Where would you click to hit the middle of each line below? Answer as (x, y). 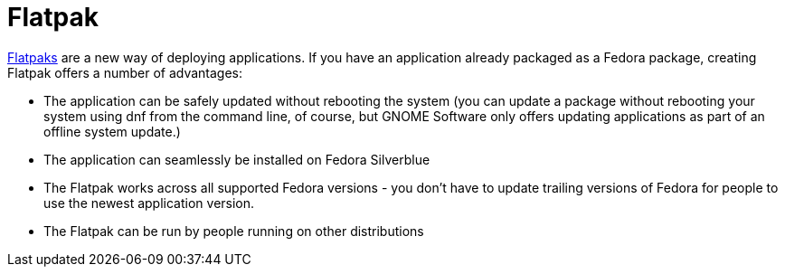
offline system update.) (112, 131)
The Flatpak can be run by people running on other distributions (234, 231)
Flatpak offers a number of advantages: (125, 72)
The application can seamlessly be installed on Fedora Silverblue (237, 159)
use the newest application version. (149, 203)
